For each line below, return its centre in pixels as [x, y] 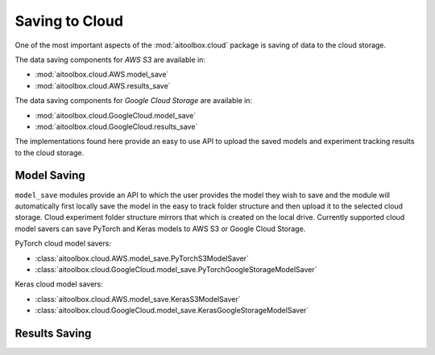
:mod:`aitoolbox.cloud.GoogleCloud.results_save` [116, 126]
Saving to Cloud [69, 21]
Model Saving [50, 176]
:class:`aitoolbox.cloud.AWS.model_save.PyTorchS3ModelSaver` [142, 258]
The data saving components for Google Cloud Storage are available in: [134, 101]
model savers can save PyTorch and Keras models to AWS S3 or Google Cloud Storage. [160, 229]
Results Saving [53, 333]
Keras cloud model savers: [59, 284]
